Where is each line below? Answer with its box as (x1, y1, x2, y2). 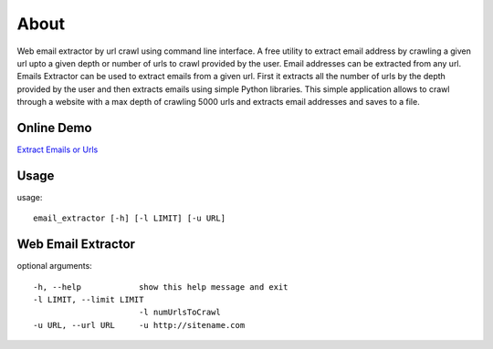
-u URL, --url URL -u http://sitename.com (33, 320, 246, 330)
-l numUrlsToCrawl (138, 307, 221, 318)
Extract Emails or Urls (16, 144, 99, 155)
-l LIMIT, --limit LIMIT (33, 294, 144, 304)
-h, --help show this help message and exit (33, 282, 288, 292)
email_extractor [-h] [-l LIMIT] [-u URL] (33, 213, 226, 223)
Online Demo (16, 119, 92, 136)
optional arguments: (16, 261, 93, 272)
